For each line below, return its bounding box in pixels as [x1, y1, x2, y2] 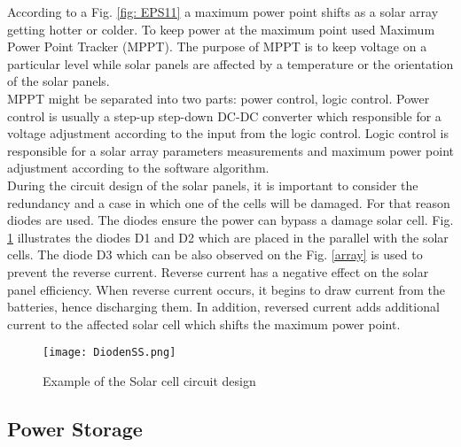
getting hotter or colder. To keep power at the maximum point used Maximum [7, 19, 435, 38]
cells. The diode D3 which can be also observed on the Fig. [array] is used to [7, 245, 423, 264]
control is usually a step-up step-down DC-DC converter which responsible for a [7, 106, 441, 125]
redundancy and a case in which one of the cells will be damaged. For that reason [7, 193, 450, 212]
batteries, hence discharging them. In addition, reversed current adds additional [7, 297, 440, 316]
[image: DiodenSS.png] [43, 346, 176, 359]
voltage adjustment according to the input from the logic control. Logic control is [7, 124, 449, 143]
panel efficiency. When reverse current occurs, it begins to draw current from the [7, 280, 446, 298]
